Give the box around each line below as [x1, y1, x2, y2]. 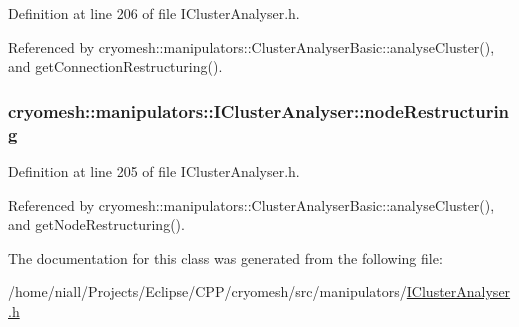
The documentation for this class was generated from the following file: [8, 247, 443, 268]
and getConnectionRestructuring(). [8, 56, 223, 77]
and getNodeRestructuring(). [8, 214, 185, 235]
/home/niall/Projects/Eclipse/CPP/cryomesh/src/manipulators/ [8, 281, 407, 302]
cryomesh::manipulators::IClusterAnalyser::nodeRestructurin [8, 98, 510, 123]
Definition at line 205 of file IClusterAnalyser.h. [8, 160, 300, 181]
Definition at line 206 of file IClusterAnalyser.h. [8, 3, 300, 23]
